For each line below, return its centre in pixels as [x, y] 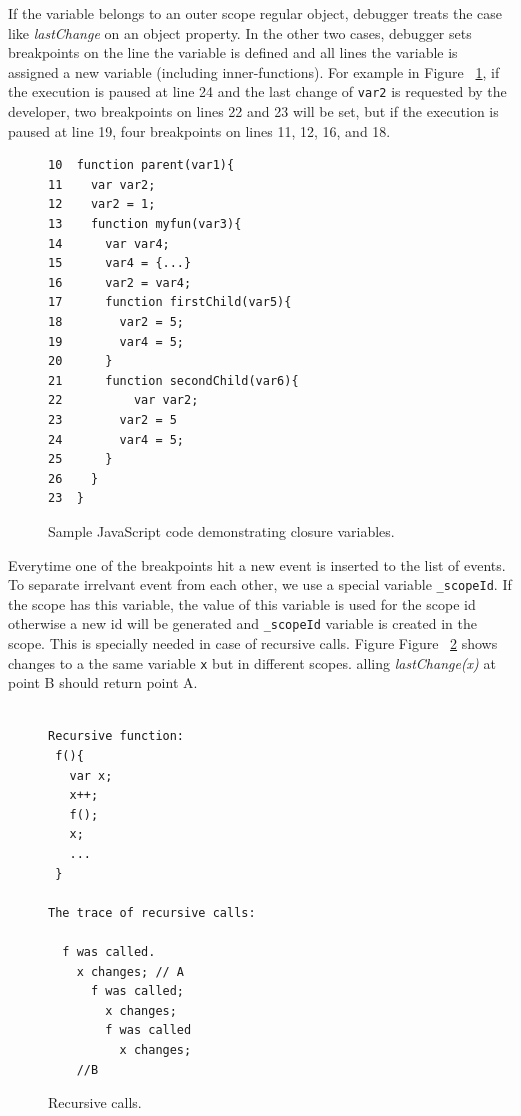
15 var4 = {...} [120, 263]
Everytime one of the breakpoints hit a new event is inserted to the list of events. [257, 564]
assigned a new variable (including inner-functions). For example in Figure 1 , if [254, 71]
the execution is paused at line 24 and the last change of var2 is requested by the [257, 91]
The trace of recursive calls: [152, 912]
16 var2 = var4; [120, 282]
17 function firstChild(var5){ [170, 302]
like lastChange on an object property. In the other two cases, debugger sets [240, 32]
